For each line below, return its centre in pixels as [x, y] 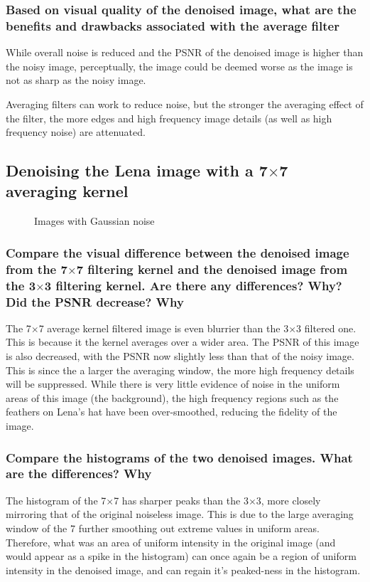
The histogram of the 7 [56, 500]
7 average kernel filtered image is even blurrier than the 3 [164, 328]
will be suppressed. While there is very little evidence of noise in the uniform [173, 384]
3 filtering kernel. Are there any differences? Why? [193, 285]
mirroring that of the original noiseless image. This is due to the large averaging [180, 514]
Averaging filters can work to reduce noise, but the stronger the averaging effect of [185, 104]
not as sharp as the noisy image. [76, 80]
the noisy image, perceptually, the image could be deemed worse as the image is [179, 66]
